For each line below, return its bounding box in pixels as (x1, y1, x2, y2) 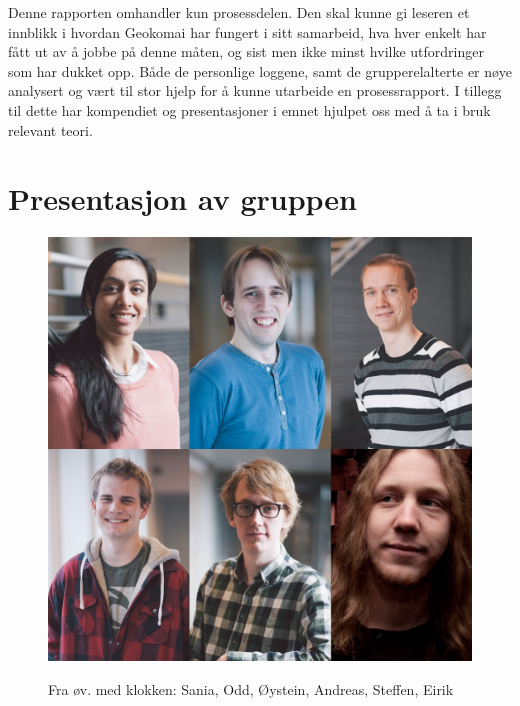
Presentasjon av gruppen (8, 178, 357, 219)
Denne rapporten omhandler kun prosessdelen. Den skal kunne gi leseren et (8, 2, 470, 22)
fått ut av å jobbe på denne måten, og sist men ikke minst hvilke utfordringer (8, 41, 484, 62)
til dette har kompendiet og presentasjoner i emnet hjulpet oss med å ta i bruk (8, 99, 491, 120)
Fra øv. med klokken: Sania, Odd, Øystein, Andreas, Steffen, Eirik (48, 678, 454, 699)
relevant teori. (8, 119, 93, 140)
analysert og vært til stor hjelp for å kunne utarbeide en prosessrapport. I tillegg (8, 80, 502, 101)
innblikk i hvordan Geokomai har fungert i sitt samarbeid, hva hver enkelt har (8, 21, 487, 42)
